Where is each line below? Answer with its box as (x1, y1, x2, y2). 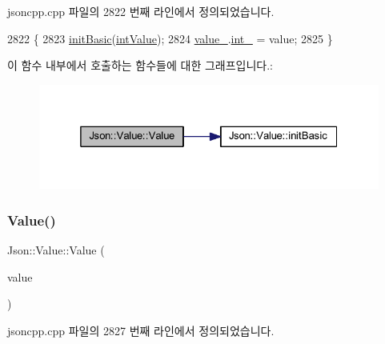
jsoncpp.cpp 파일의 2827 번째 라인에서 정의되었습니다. (7, 322, 275, 339)
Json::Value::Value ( (7, 242, 105, 258)
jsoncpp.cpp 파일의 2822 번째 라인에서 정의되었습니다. (7, 3, 275, 19)
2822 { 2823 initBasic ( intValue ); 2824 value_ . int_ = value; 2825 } (7, 30, 333, 46)
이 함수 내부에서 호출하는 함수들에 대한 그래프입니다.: (7, 57, 273, 74)
